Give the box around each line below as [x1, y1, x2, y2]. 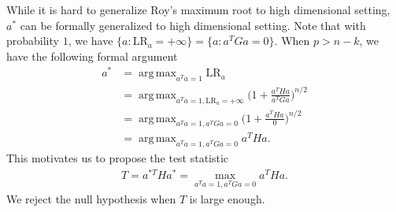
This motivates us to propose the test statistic [6, 150, 229, 166]
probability [6, 32, 59, 49]
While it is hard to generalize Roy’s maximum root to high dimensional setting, [6, 2, 390, 17]
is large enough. [189, 190, 265, 206]
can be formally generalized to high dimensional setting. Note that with [20, 17, 366, 33]
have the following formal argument [6, 47, 178, 64]
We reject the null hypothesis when [6, 190, 176, 206]
